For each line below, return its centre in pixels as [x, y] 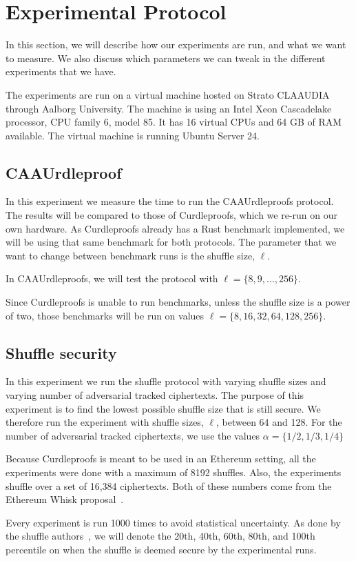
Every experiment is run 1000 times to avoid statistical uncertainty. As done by [173, 522]
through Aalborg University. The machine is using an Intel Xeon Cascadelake [169, 108]
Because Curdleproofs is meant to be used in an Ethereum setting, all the [161, 459]
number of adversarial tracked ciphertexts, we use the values [133, 435]
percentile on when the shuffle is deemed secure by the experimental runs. [161, 549]
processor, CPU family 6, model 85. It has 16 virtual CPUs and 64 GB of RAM [174, 122]
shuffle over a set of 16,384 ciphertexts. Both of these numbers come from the [169, 485]
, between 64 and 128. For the [279, 422]
